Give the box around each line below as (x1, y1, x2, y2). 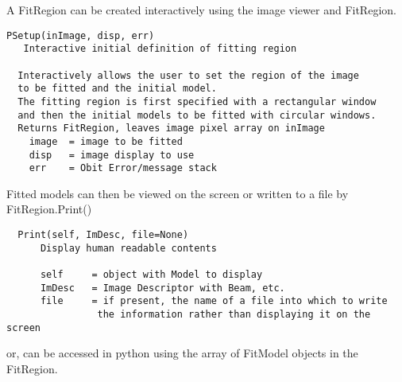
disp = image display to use (29, 149, 195, 161)
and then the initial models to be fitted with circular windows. (17, 109, 377, 121)
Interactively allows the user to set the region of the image (17, 69, 359, 81)
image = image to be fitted (29, 135, 183, 147)
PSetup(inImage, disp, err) (6, 29, 155, 41)
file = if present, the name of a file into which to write (40, 295, 388, 307)
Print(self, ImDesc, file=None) (17, 229, 189, 240)
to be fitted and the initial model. (17, 83, 217, 95)
